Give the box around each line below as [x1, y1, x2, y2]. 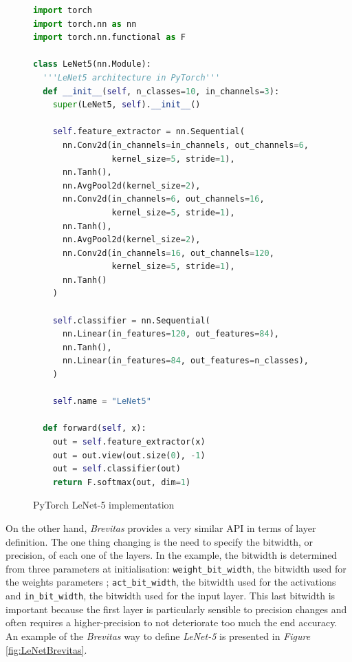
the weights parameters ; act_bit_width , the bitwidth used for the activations [5, 575, 336, 589]
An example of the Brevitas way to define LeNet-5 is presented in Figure [5, 628, 311, 643]
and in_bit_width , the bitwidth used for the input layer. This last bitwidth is [5, 588, 335, 603]
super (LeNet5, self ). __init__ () [52, 100, 201, 110]
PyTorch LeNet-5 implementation [33, 498, 175, 512]
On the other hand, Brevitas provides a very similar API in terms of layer [5, 520, 316, 535]
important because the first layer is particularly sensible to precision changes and [5, 601, 347, 616]
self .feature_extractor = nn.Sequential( [52, 127, 245, 137]
